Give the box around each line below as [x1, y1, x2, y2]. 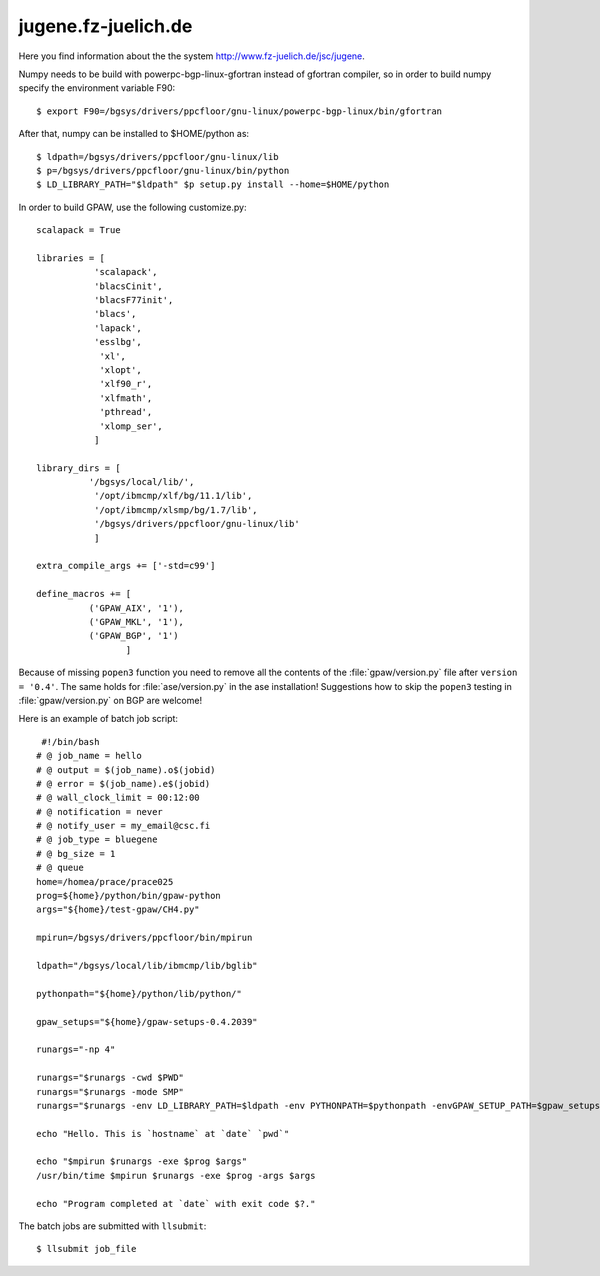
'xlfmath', [99, 392, 153, 404]
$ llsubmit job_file [36, 1243, 137, 1255]
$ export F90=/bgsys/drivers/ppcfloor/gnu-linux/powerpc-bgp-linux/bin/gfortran [36, 105, 443, 117]
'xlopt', [99, 364, 142, 375]
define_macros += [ [36, 588, 132, 600]
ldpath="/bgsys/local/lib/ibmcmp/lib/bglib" [36, 960, 259, 971]
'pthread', [99, 406, 153, 418]
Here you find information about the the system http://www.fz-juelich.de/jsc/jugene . [18, 50, 365, 62]
